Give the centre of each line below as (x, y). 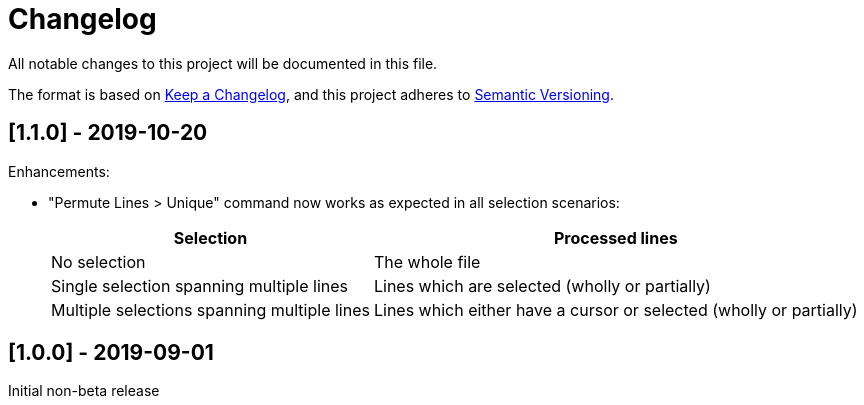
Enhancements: (59, 171)
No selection (98, 261)
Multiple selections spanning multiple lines (210, 309)
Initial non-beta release (84, 391)
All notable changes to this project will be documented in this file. (223, 63)
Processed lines (615, 237)
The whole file (427, 261)
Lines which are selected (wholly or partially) (542, 285)
